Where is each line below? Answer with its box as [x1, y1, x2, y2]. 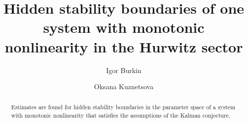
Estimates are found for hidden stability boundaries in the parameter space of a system [11, 103, 236, 111]
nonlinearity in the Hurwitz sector [4, 36, 243, 56]
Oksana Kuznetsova [94, 81, 154, 92]
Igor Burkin [106, 65, 142, 75]
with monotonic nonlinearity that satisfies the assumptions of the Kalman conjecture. [11, 111, 231, 120]
